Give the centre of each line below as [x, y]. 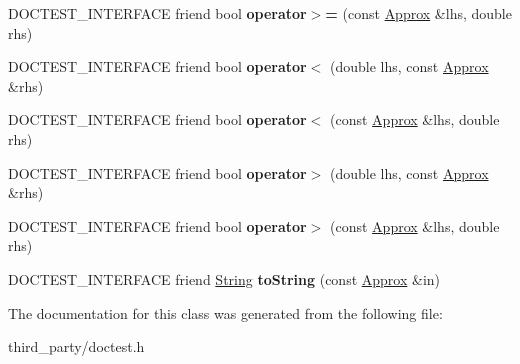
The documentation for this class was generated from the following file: [225, 312]
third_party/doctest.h [76, 346]
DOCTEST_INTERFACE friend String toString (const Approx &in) [224, 278]
